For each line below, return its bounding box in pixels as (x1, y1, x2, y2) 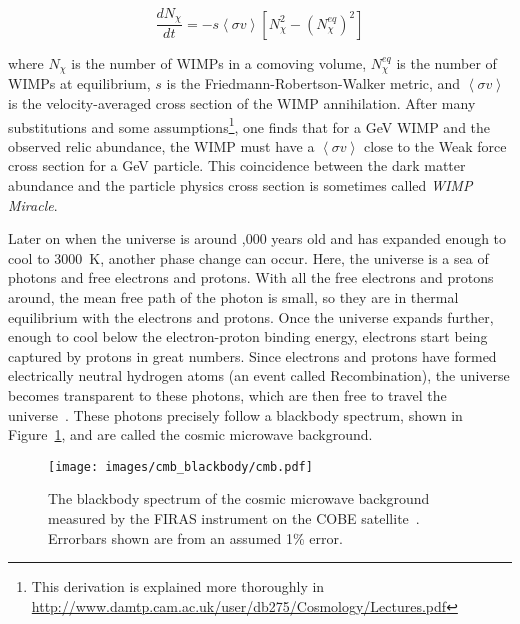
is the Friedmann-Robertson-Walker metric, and (166, 73, 461, 94)
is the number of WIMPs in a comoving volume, (71, 52, 367, 73)
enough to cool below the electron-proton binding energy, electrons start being (8, 326, 488, 347)
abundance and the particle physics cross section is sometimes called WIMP (8, 174, 473, 195)
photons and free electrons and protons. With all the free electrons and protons (8, 267, 494, 288)
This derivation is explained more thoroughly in (31, 576, 325, 597)
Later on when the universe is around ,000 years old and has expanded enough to (8, 228, 507, 249)
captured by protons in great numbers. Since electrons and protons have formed (8, 345, 497, 366)
